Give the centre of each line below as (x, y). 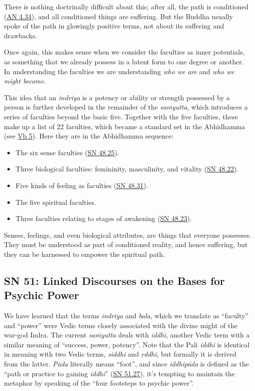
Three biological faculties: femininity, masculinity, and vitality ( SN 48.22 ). (127, 169)
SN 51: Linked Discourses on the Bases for (114, 280)
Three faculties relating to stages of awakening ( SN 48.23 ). (104, 218)
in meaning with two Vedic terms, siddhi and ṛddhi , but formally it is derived (120, 354)
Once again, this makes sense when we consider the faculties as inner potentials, (124, 52)
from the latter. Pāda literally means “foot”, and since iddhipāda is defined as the (127, 364)
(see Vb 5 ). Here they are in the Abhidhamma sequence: (89, 136)
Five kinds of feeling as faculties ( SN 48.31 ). (82, 185)
